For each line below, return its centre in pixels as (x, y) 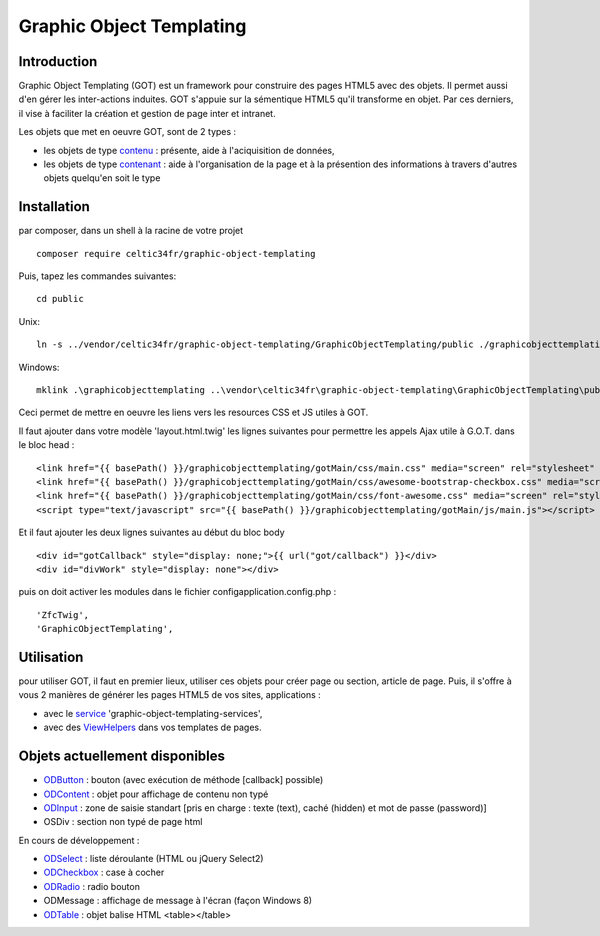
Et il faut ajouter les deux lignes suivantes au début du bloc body (151, 532)
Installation (54, 206)
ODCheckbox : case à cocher (104, 872)
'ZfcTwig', (63, 614)
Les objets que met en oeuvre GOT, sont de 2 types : (127, 132)
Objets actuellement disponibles (121, 756)
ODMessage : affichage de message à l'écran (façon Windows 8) (178, 901)
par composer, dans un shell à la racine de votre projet (131, 231)
